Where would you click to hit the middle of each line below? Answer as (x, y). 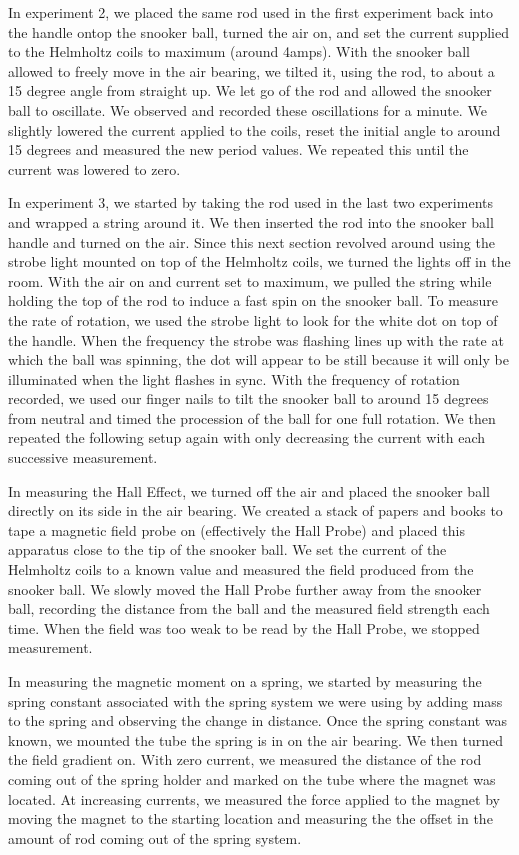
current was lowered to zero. (94, 168)
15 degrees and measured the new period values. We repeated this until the (238, 149)
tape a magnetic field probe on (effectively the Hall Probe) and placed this (236, 529)
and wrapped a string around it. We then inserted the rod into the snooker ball (251, 221)
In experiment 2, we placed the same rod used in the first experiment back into (250, 12)
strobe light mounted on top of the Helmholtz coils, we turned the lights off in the (259, 261)
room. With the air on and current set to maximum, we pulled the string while (250, 280)
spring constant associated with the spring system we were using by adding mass (255, 700)
